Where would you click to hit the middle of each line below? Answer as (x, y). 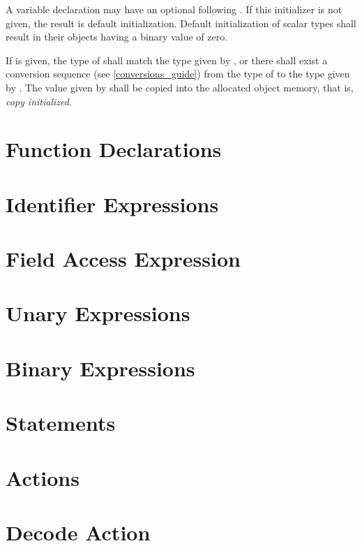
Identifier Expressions (112, 204)
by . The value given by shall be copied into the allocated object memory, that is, (180, 87)
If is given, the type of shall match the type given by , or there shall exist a (167, 60)
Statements (61, 423)
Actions (43, 477)
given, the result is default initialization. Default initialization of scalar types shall (181, 23)
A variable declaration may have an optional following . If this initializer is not (174, 9)
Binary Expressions (100, 368)
